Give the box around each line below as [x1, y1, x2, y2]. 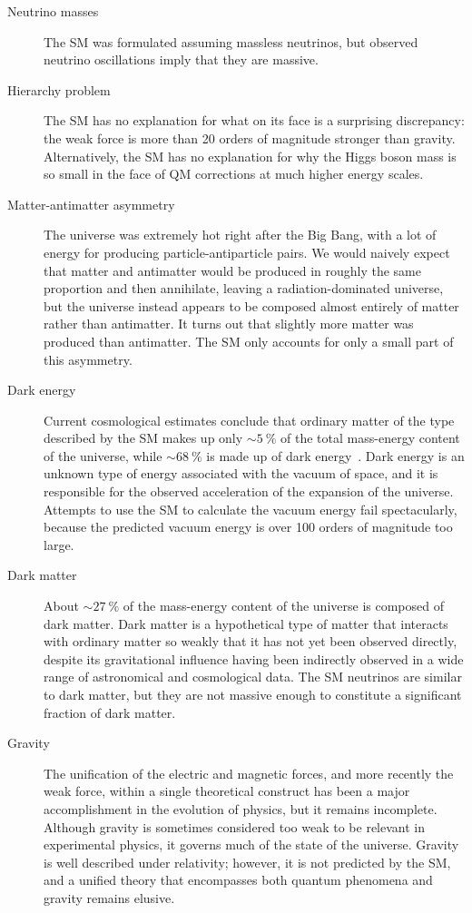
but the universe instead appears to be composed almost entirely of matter [44, 296, 459, 315]
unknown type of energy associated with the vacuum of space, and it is [44, 464, 438, 483]
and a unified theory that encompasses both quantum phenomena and [44, 870, 433, 889]
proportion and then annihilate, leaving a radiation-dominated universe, [44, 279, 444, 298]
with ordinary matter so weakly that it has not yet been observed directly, [44, 632, 457, 651]
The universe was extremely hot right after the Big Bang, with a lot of [44, 225, 437, 244]
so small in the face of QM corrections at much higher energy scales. [44, 164, 424, 183]
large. [44, 535, 74, 554]
